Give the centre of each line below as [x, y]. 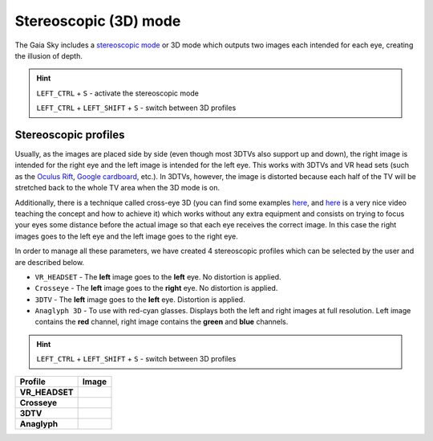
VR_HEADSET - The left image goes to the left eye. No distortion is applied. [158, 276]
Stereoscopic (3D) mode [98, 21]
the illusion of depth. [49, 55]
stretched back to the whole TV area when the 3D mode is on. [117, 188]
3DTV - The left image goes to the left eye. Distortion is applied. [140, 299]
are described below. [49, 262]
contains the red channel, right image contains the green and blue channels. [162, 322]
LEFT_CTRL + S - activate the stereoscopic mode [118, 93]
